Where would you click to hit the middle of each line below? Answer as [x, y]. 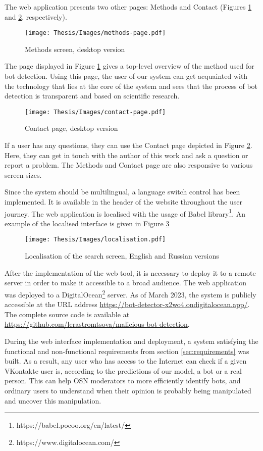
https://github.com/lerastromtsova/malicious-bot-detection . [97, 324]
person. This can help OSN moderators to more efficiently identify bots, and [123, 381]
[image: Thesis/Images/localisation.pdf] [95, 240]
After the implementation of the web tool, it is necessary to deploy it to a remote [130, 272]
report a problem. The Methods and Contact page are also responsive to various [129, 165]
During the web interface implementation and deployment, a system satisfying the [131, 341]
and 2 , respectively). [36, 16]
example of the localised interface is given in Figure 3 [87, 223]
